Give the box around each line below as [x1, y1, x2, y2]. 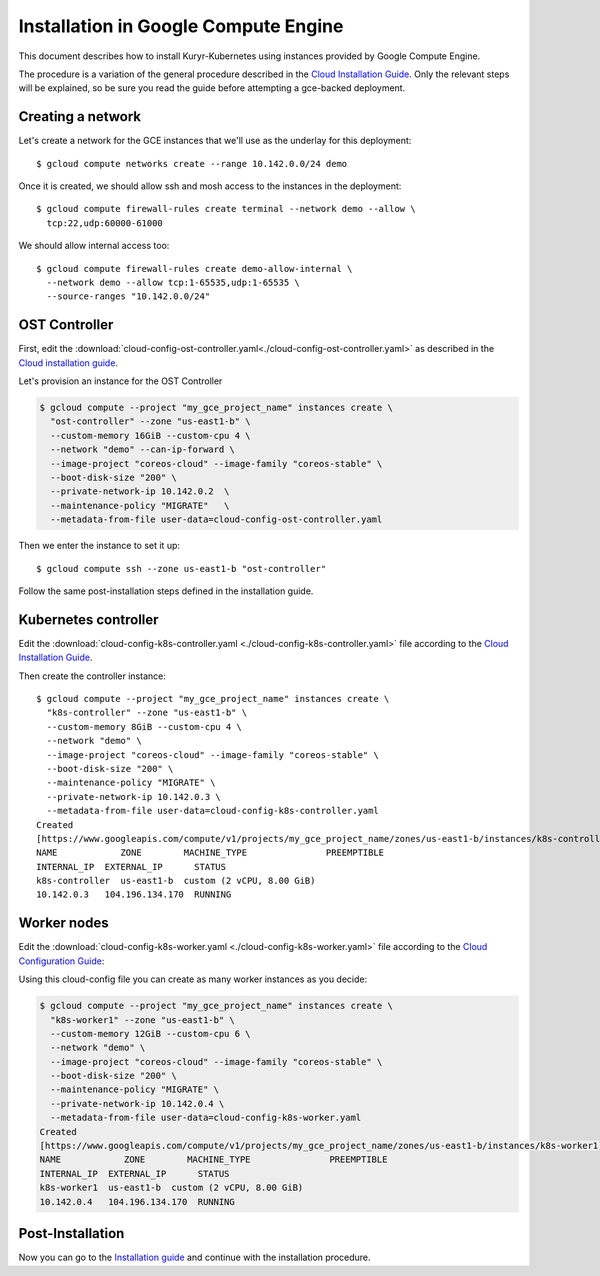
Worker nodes [18, 915, 109, 932]
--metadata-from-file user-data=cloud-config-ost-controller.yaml [50, 514, 383, 525]
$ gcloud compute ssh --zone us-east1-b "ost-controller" [36, 563, 327, 574]
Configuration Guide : [18, 955, 105, 967]
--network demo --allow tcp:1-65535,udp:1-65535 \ [46, 276, 300, 288]
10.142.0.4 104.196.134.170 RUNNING [39, 1196, 235, 1207]
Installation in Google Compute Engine [18, 15, 344, 37]
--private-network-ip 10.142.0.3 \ [46, 791, 222, 802]
